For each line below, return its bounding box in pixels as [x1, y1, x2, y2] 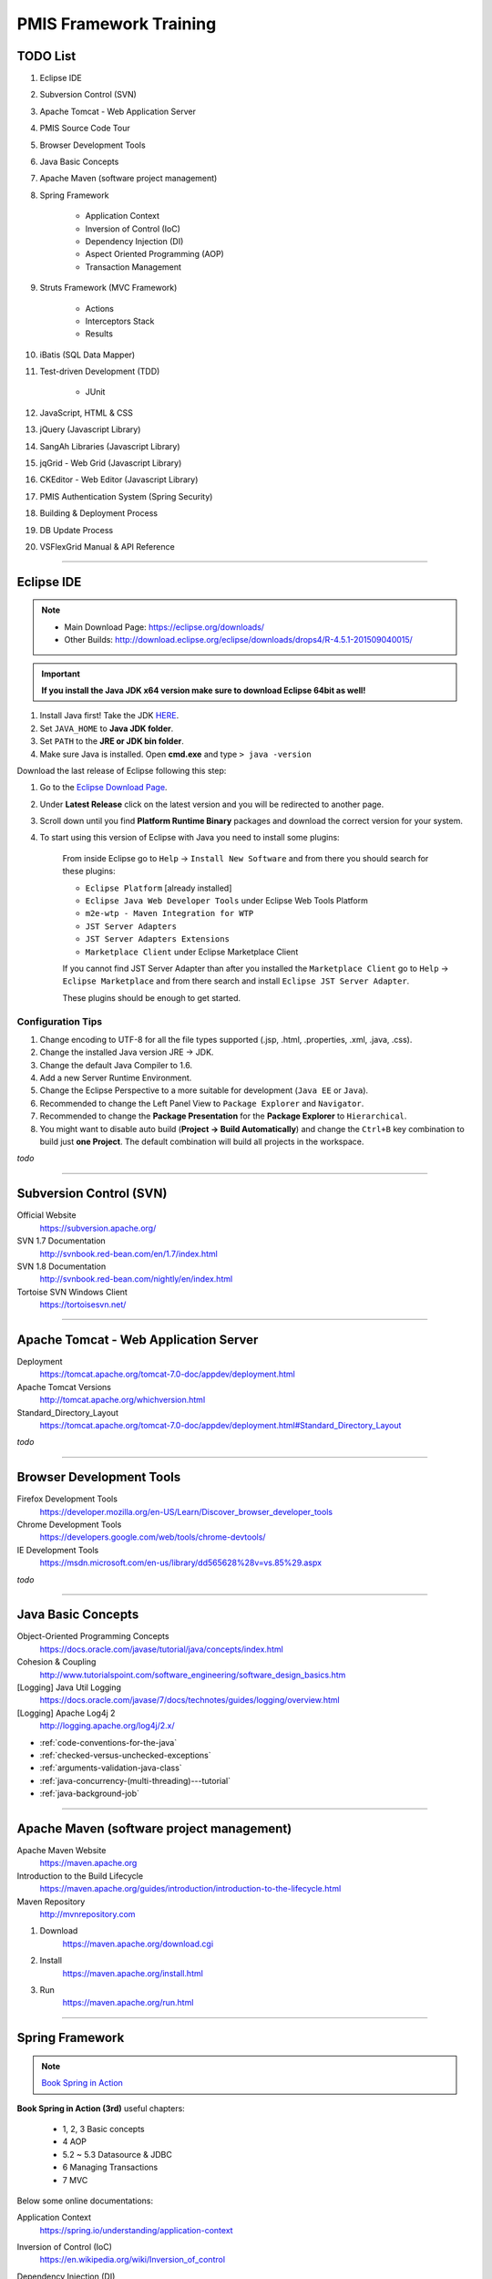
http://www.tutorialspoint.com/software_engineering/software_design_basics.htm [39, 1669, 346, 1680]
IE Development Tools [16, 1544, 99, 1555]
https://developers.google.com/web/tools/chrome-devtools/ [39, 1531, 266, 1542]
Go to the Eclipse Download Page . [39, 782, 168, 793]
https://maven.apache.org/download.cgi [62, 1938, 214, 1949]
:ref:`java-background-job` [39, 1788, 140, 1799]
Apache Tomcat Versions [16, 1381, 111, 1392]
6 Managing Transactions [62, 2161, 159, 2173]
